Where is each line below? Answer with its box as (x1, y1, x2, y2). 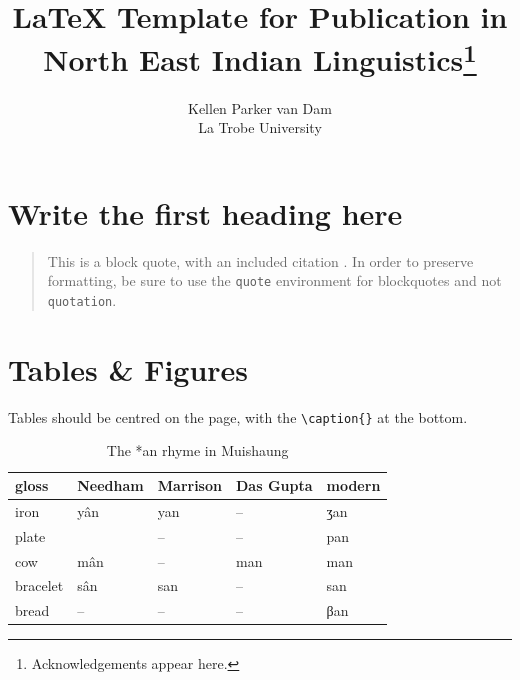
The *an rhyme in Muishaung (106, 440, 289, 461)
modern (326, 475, 381, 496)
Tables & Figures (8, 348, 249, 389)
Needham (77, 475, 144, 496)
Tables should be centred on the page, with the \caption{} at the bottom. (8, 406, 468, 427)
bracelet (15, 575, 64, 596)
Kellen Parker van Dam (188, 97, 332, 118)
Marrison (157, 475, 222, 496)
